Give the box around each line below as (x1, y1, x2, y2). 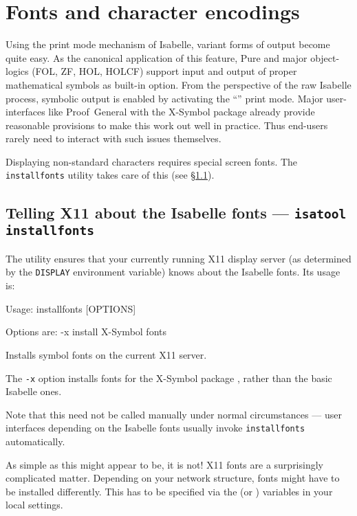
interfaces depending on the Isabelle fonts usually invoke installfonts (6, 420, 305, 435)
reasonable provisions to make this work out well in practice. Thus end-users (6, 117, 328, 132)
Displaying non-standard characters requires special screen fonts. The (6, 154, 298, 168)
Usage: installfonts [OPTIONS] (6, 301, 136, 315)
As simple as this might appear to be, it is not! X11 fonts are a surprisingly (6, 457, 323, 471)
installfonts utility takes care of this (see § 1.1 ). (6, 168, 215, 182)
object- (310, 50, 340, 65)
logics (6, 64, 29, 78)
